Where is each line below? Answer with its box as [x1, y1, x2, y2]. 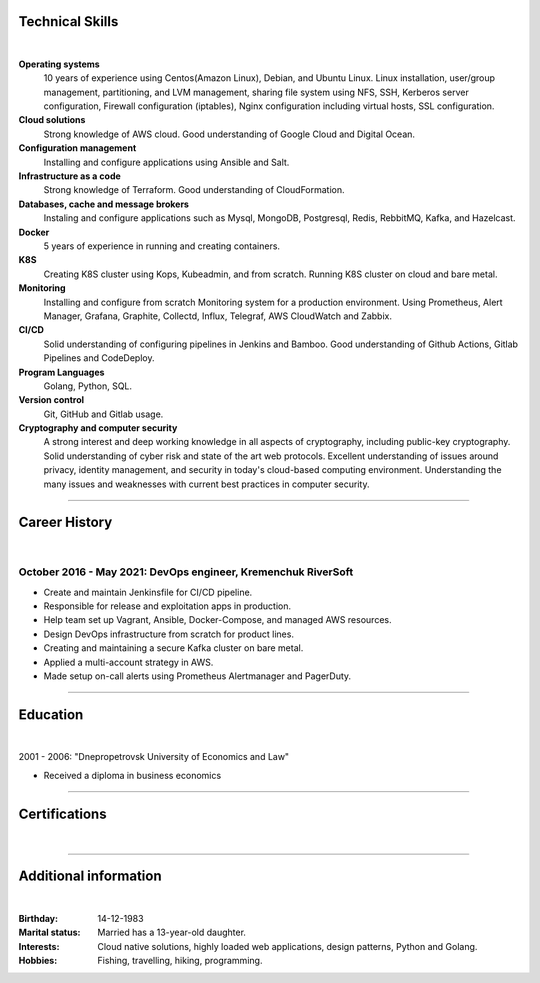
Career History [18, 514, 113, 531]
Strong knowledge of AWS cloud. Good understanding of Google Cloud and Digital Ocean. [43, 128, 415, 140]
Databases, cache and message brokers [18, 198, 190, 210]
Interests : [18, 940, 60, 952]
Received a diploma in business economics [43, 769, 222, 781]
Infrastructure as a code [18, 170, 122, 182]
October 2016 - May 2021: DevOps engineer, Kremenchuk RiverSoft [18, 565, 354, 579]
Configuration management [18, 142, 137, 154]
